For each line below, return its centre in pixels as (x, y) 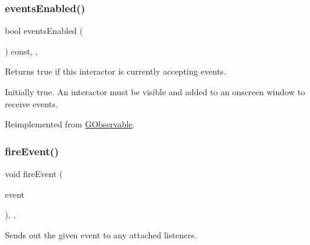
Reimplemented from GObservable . (70, 124)
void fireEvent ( (34, 173)
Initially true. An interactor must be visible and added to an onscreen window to (155, 92)
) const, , (21, 51)
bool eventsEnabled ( (44, 31)
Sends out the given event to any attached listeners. (101, 234)
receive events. (31, 103)
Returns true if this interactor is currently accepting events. (116, 71)
